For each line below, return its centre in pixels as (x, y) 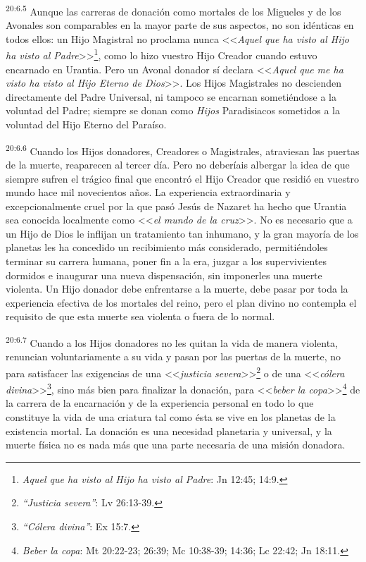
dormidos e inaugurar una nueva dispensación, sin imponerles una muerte (164, 275)
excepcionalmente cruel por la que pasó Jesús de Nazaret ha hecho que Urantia (176, 206)
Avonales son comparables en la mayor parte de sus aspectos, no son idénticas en (180, 25)
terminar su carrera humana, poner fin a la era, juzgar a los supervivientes (166, 261)
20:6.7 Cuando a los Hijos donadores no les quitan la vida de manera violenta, (172, 342)
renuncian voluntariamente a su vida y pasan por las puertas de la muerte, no (173, 356)
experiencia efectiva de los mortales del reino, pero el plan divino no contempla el (181, 302)
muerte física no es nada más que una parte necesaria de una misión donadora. (176, 445)
